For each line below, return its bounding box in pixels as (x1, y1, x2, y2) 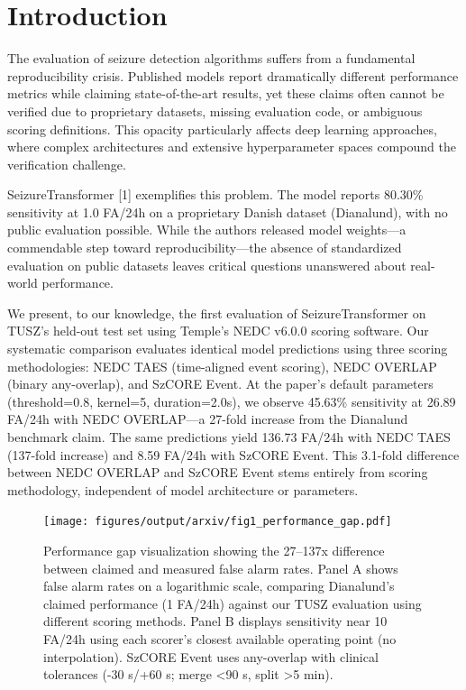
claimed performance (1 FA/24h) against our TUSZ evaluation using (43, 593, 422, 612)
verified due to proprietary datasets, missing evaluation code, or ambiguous (7, 101, 423, 120)
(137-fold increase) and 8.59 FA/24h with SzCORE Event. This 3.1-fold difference (7, 445, 460, 464)
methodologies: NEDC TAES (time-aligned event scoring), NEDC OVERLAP (7, 356, 437, 375)
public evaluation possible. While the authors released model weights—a (7, 220, 407, 239)
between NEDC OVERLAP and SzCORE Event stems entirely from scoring (7, 463, 428, 482)
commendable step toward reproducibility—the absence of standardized (7, 238, 402, 257)
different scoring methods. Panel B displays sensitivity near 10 (43, 612, 388, 630)
